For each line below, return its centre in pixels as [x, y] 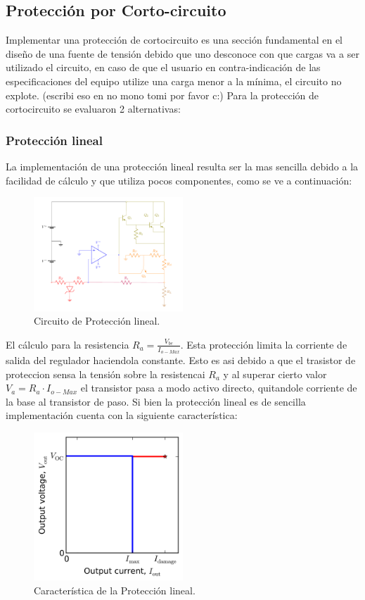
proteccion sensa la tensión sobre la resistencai [105, 374]
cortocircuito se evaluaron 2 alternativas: [93, 109]
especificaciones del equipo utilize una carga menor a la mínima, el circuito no [174, 81]
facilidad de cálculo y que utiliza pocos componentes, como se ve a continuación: [179, 180]
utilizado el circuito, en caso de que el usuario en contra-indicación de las [163, 67]
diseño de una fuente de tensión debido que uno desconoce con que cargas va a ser [182, 53]
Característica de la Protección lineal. [115, 590]
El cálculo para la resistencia [68, 344]
